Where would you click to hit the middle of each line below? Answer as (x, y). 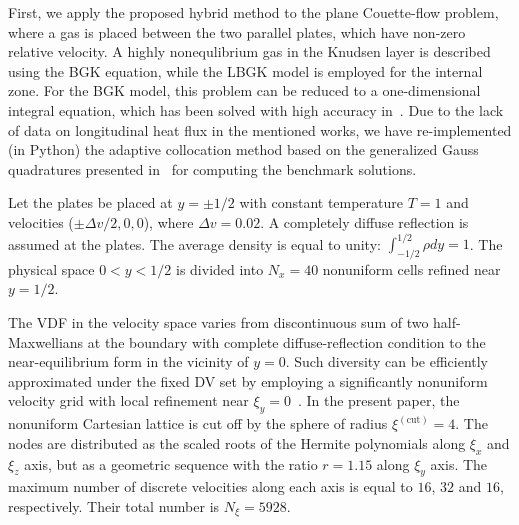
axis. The (459, 463)
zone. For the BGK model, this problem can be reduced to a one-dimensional (244, 90)
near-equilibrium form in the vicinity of (128, 361)
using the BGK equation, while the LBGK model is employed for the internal (245, 70)
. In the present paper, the (378, 400)
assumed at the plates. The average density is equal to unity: (194, 243)
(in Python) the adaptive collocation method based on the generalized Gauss (243, 149)
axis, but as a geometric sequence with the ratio (171, 463)
